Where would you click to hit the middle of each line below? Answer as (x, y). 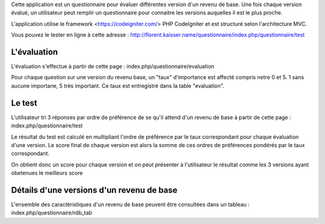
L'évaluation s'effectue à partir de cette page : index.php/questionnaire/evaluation (113, 67)
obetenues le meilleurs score (47, 173)
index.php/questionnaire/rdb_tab (52, 213)
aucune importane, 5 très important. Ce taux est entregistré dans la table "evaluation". (118, 86)
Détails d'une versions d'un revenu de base (94, 190)
